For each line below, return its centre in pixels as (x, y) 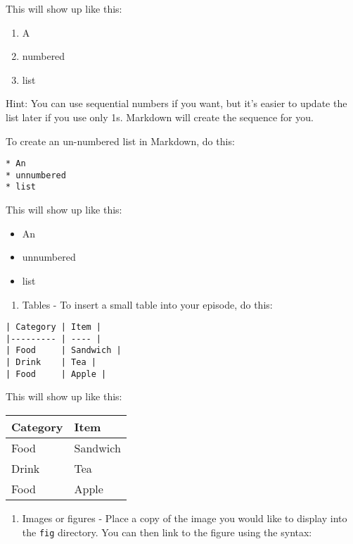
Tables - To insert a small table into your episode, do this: (147, 304)
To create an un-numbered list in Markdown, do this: (120, 141)
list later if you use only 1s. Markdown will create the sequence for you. (160, 117)
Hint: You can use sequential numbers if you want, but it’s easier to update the (176, 103)
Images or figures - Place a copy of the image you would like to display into (185, 518)
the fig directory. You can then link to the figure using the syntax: (167, 532)
